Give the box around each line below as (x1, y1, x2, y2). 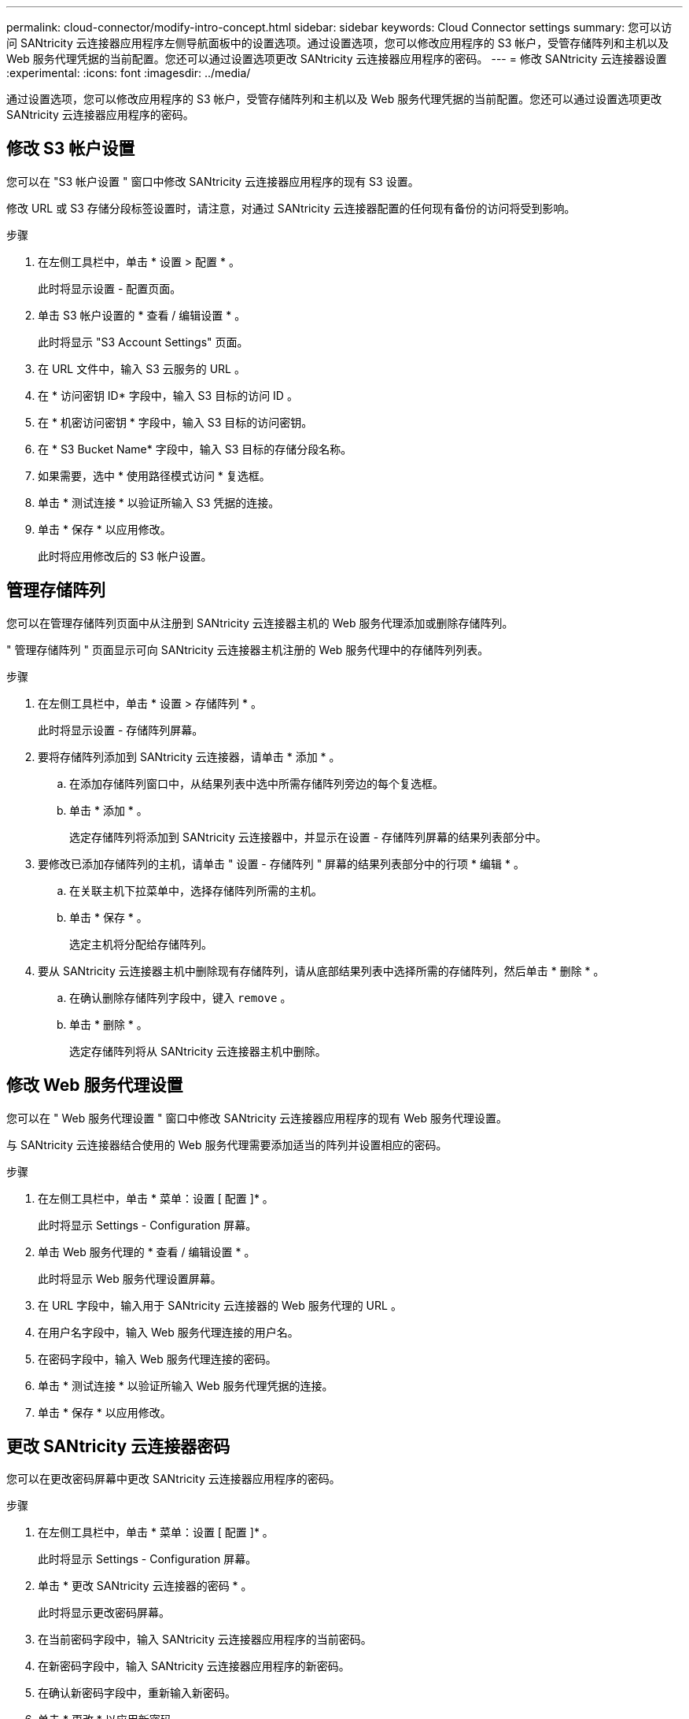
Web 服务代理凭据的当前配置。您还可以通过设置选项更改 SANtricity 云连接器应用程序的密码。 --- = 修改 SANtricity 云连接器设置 (6, 52, 667, 65)
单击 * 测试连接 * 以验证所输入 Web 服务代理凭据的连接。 (38, 1378, 333, 1392)
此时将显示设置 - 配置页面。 (38, 281, 182, 295)
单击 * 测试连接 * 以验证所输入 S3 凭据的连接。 (38, 495, 280, 509)
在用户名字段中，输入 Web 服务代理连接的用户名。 (38, 1325, 299, 1339)
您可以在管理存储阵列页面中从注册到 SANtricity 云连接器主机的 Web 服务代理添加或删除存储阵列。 (6, 616, 514, 630)
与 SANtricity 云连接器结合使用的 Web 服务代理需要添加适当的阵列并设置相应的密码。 (6, 1137, 448, 1152)
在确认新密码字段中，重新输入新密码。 (38, 1686, 236, 1700)
